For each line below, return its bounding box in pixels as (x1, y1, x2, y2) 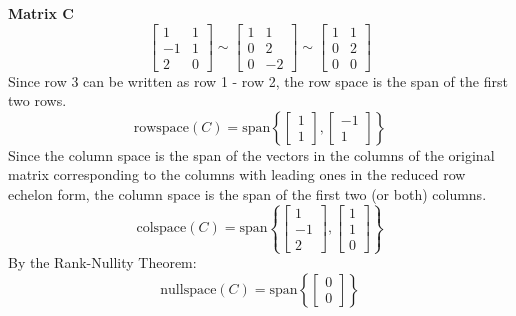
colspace (136, 221, 187, 236)
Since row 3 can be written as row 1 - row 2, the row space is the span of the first (8, 70, 508, 91)
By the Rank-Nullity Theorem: (8, 252, 197, 273)
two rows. (8, 90, 67, 111)
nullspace (160, 282, 217, 297)
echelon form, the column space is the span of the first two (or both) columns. (8, 184, 487, 205)
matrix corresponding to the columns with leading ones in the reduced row (8, 164, 466, 185)
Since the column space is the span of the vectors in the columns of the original (8, 144, 495, 165)
